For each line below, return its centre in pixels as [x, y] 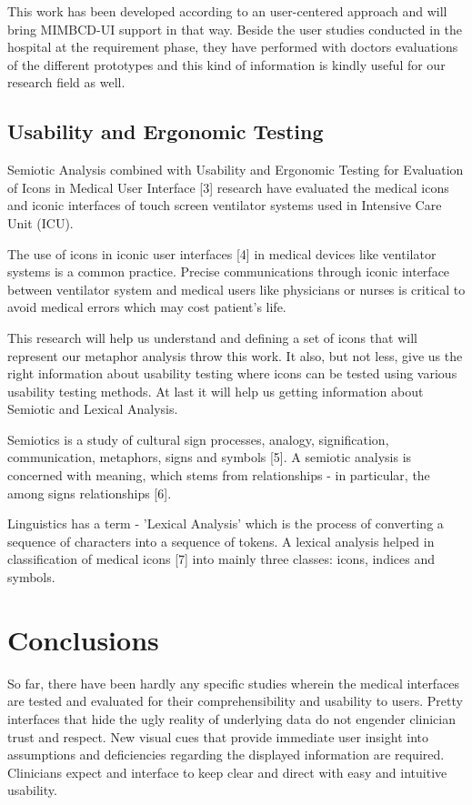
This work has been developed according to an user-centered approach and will [227, 11]
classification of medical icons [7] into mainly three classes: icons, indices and [221, 559]
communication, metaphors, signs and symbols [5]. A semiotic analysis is [210, 457]
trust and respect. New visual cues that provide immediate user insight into [218, 736]
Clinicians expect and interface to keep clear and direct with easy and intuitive [227, 772]
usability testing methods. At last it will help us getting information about [216, 391]
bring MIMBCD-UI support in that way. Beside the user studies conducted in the [235, 29]
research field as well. [66, 82]
